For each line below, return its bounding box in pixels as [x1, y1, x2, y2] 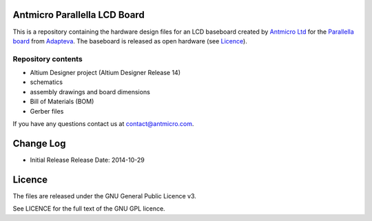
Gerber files [30, 107, 64, 115]
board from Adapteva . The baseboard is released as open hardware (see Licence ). [12, 36, 247, 45]
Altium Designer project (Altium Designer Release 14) [30, 69, 180, 77]
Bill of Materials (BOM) [30, 97, 94, 106]
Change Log [12, 138, 66, 149]
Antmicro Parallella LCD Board [12, 9, 145, 21]
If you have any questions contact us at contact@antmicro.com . [12, 120, 194, 127]
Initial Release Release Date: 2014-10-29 [30, 156, 145, 164]
